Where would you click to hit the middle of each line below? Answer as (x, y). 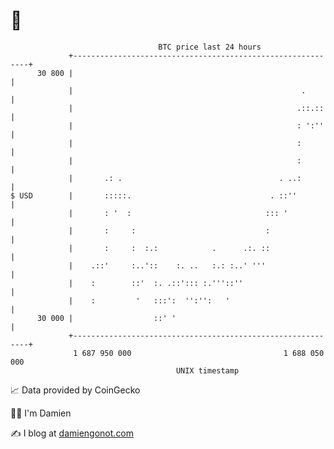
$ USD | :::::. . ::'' (154, 195)
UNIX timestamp (207, 370)
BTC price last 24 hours (210, 47)
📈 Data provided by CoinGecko (75, 390)
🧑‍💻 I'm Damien (41, 413)
